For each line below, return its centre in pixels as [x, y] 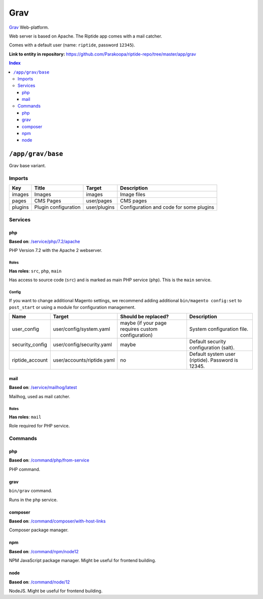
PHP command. [25, 469]
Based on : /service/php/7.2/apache [45, 242]
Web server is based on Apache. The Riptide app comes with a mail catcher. [86, 36]
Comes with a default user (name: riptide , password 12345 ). [72, 45]
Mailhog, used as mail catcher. [40, 396]
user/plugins [100, 207]
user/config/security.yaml [82, 345]
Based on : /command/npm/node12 [44, 551]
